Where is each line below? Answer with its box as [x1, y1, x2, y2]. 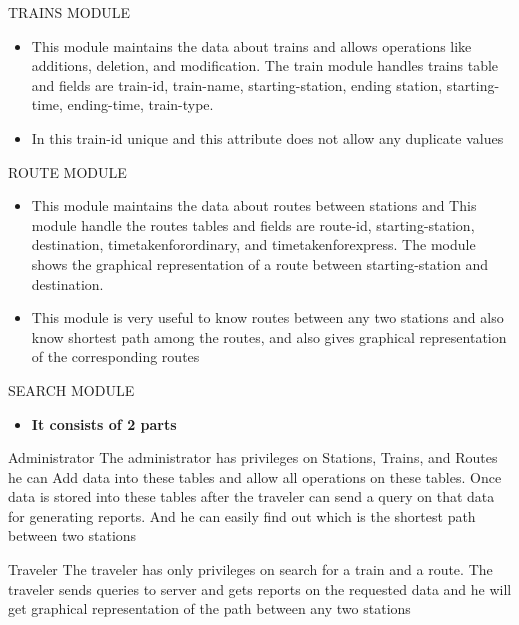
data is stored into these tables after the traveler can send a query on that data [8, 486, 495, 507]
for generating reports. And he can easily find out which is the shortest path [8, 505, 476, 526]
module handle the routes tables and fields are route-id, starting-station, [31, 214, 475, 235]
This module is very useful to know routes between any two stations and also [31, 307, 504, 328]
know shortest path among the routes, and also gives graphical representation [31, 326, 507, 347]
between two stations [8, 525, 137, 546]
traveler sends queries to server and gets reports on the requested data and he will [8, 578, 512, 599]
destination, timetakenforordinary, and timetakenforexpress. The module [31, 234, 476, 255]
